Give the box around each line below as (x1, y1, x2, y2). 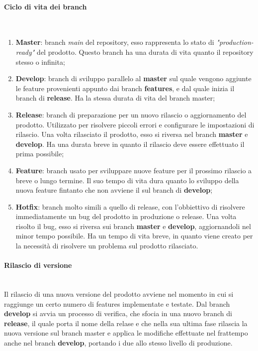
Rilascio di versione (4, 260, 72, 270)
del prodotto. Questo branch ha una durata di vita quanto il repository (37, 46, 254, 57)
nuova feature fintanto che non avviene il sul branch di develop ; (15, 185, 213, 195)
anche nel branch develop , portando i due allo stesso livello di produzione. (4, 338, 233, 348)
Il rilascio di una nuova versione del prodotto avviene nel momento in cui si (4, 289, 234, 299)
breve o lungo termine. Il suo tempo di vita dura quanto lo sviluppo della (15, 175, 239, 185)
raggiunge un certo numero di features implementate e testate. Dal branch (4, 298, 230, 309)
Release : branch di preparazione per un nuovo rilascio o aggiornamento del (15, 109, 247, 119)
